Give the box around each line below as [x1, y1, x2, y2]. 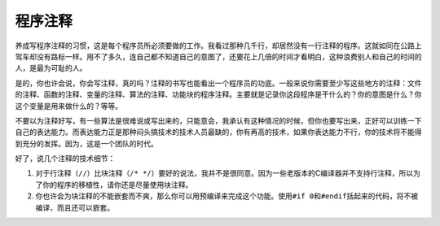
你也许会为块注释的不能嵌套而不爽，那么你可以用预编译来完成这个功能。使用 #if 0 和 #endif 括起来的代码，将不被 [35, 191, 419, 201]
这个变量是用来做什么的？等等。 [15, 101, 122, 111]
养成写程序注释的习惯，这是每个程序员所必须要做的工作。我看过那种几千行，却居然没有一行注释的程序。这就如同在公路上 [15, 41, 422, 50]
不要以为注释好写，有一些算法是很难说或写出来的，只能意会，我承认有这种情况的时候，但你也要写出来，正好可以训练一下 [15, 115, 422, 125]
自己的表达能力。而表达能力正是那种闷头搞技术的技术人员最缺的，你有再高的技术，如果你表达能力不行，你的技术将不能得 [15, 127, 422, 137]
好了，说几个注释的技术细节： [15, 154, 116, 163]
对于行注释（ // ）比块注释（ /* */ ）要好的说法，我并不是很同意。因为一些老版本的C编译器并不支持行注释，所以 [35, 168, 414, 178]
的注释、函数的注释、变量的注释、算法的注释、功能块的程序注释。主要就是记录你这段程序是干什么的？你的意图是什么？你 [15, 89, 422, 99]
